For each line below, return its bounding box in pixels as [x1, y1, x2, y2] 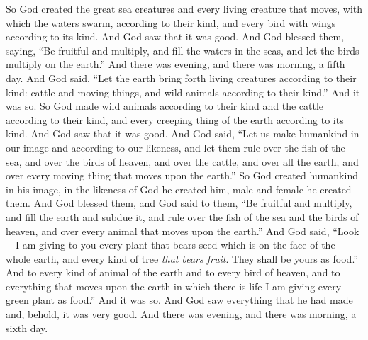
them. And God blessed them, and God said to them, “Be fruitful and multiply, [6, 195, 352, 210]
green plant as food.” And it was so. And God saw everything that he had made [6, 293, 353, 307]
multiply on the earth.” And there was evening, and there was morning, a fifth [6, 57, 345, 72]
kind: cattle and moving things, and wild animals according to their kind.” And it [6, 84, 360, 99]
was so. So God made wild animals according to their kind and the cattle [6, 98, 324, 113]
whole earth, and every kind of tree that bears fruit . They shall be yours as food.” [6, 251, 358, 266]
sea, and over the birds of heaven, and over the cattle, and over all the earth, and [6, 154, 359, 169]
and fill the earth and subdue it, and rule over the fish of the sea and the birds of [6, 209, 359, 224]
